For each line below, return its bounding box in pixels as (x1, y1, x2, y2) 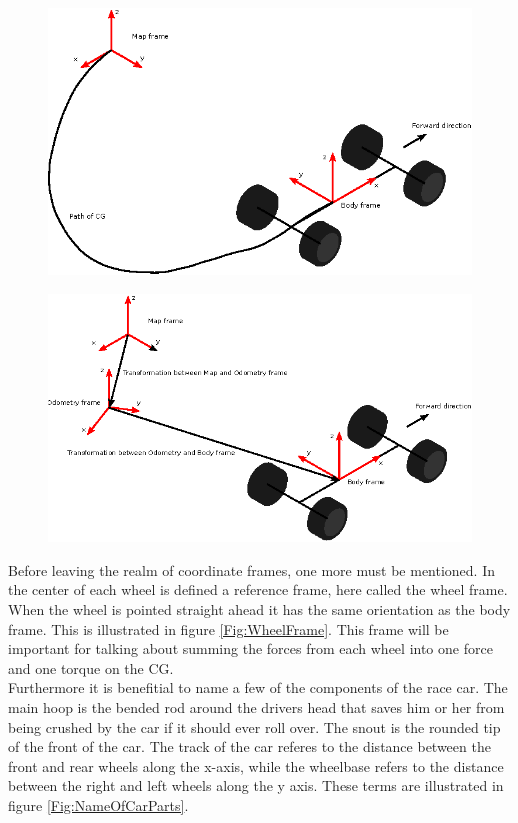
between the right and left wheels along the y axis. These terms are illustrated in (8, 775, 504, 796)
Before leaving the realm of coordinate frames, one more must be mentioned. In (8, 559, 496, 580)
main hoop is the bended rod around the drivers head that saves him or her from (8, 697, 505, 718)
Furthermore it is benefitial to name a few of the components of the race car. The (8, 677, 508, 698)
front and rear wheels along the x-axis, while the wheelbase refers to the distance (8, 755, 504, 776)
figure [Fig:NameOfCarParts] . (8, 795, 189, 815)
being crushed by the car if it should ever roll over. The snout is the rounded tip (8, 716, 501, 737)
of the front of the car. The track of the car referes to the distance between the (8, 736, 491, 757)
